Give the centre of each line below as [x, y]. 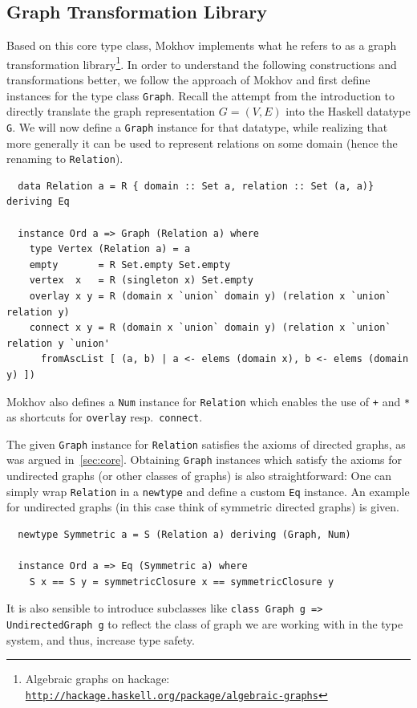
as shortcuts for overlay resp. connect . [105, 417]
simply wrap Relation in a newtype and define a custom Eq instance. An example [208, 491]
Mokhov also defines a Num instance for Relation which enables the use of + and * [208, 401]
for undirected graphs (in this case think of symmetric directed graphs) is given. [203, 507]
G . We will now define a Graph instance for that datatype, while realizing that [197, 126]
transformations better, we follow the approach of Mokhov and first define [188, 80]
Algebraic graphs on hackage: [97, 679]
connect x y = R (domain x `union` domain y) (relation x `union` [210, 328]
